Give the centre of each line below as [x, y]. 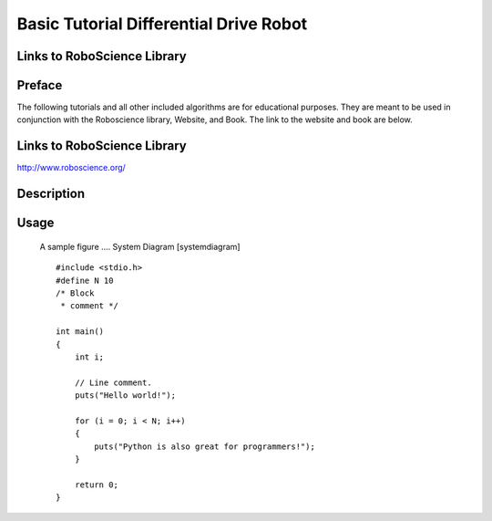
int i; [89, 357]
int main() [80, 332]
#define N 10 [85, 280]
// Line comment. [113, 382]
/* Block [75, 293]
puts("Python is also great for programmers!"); [205, 446]
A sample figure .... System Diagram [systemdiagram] [140, 246]
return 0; [96, 485]
